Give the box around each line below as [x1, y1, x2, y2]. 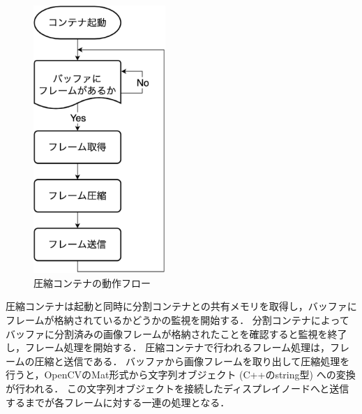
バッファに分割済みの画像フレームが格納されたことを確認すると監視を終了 [6, 326, 347, 341]
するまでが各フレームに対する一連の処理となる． [6, 394, 230, 409]
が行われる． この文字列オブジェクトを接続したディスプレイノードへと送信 [6, 380, 349, 395]
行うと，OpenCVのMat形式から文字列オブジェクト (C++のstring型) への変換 [6, 367, 356, 382]
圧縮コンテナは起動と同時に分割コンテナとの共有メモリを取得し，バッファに [6, 299, 357, 313]
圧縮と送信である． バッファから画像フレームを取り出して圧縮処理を [34, 353, 350, 368]
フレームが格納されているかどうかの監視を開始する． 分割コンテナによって [6, 312, 349, 327]
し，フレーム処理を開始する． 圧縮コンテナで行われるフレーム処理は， [6, 340, 331, 355]
